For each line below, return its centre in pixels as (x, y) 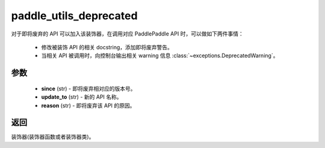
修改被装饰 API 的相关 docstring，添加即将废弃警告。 (107, 47)
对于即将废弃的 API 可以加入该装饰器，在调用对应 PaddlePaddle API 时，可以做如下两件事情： (127, 34)
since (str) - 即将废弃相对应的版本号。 (88, 88)
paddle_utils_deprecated (74, 16)
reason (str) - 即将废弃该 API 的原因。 (88, 105)
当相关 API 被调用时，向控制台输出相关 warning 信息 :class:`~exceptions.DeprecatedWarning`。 (160, 56)
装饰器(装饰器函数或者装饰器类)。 (53, 137)
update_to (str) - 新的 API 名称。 (82, 97)
